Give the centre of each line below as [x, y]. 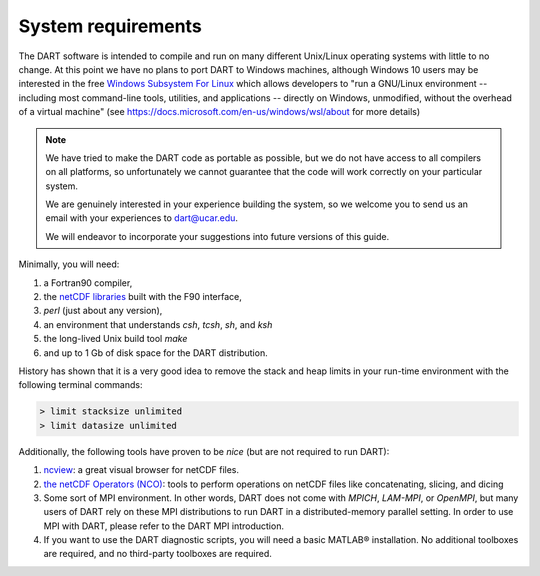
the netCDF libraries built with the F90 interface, [142, 297]
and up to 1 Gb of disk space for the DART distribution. [156, 352]
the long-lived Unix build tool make [115, 339]
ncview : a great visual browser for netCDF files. [141, 470]
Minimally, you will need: [69, 264]
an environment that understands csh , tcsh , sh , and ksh [158, 324]
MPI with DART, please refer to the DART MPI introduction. [164, 526]
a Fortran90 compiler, [88, 282]
